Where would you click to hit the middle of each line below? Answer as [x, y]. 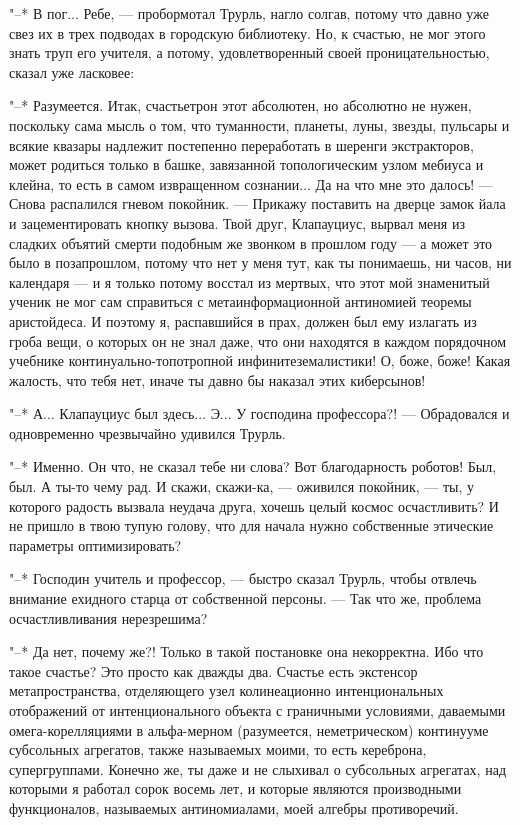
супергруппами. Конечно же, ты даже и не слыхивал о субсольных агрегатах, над [258, 768]
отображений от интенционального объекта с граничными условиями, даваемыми [257, 710]
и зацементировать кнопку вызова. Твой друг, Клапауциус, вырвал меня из [237, 222]
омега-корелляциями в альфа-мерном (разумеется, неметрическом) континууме [249, 729]
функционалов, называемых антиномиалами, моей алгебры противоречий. [234, 807]
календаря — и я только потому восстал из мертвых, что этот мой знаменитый [249, 281]
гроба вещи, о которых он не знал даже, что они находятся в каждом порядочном [258, 340]
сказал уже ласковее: [72, 71]
